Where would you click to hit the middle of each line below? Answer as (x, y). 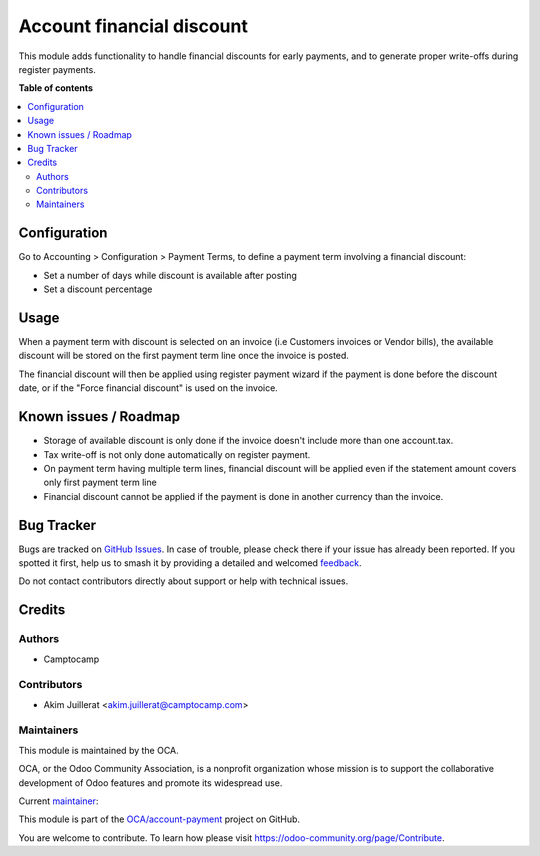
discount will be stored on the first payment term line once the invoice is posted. (184, 356)
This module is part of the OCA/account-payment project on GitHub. (159, 819)
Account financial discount (133, 26)
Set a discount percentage (98, 289)
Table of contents (56, 88)
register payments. (57, 69)
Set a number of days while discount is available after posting (170, 275)
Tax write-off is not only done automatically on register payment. (177, 454)
